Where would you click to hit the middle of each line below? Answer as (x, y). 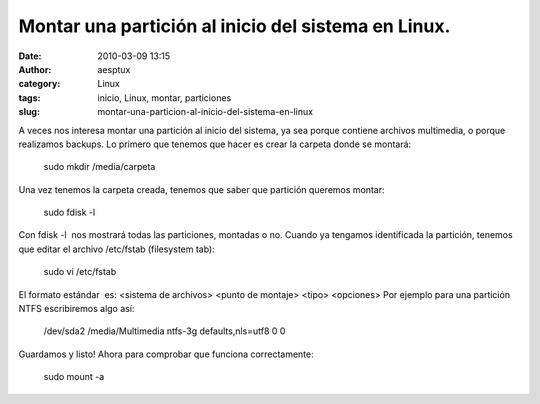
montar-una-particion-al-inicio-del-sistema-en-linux (205, 112)
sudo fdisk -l (69, 212)
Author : (35, 69)
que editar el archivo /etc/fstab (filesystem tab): (116, 249)
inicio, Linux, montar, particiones (164, 97)
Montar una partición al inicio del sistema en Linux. (234, 26)
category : (39, 84)
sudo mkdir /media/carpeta (99, 167)
